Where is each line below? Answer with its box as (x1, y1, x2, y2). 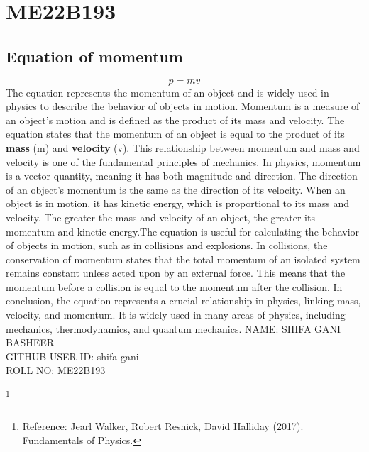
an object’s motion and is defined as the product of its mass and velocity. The (6, 112, 345, 127)
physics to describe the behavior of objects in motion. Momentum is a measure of (6, 99, 360, 114)
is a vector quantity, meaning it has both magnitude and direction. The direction (6, 168, 358, 183)
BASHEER (6, 335, 55, 350)
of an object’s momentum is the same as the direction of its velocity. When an (6, 182, 346, 197)
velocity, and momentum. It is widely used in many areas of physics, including (6, 307, 346, 322)
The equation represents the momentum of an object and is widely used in (6, 84, 329, 99)
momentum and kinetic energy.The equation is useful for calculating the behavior (6, 224, 360, 238)
